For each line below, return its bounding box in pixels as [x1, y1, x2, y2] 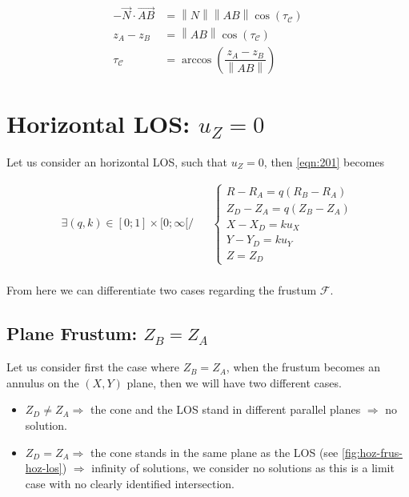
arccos [181, 54, 212, 66]
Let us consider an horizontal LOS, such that [6, 153, 228, 170]
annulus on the [6, 374, 79, 391]
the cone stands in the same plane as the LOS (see [90, 443, 339, 460]
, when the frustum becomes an [226, 359, 381, 375]
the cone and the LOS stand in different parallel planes [90, 401, 361, 418]
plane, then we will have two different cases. [126, 374, 342, 391]
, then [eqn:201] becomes [263, 153, 385, 170]
